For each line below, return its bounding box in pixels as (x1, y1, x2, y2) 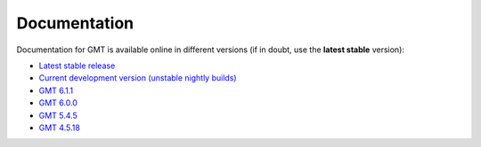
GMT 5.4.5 (38, 110, 77, 120)
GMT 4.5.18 (38, 122, 80, 133)
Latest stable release (38, 60, 116, 71)
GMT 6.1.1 (38, 85, 74, 96)
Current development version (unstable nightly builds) (38, 73, 237, 83)
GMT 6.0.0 (38, 97, 77, 108)
